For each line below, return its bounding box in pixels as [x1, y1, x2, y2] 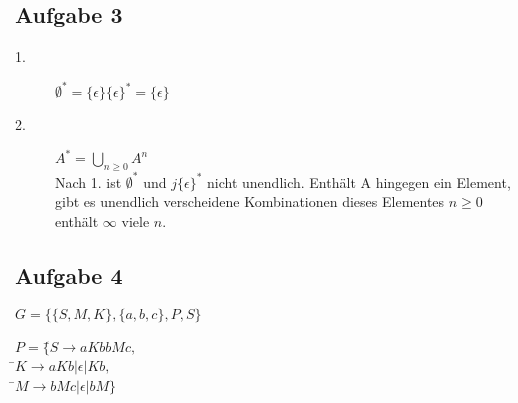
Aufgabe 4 [15, 259, 123, 290]
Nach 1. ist [55, 171, 122, 192]
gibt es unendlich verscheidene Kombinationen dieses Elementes [55, 191, 445, 212]
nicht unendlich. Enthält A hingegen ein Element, [207, 171, 511, 192]
